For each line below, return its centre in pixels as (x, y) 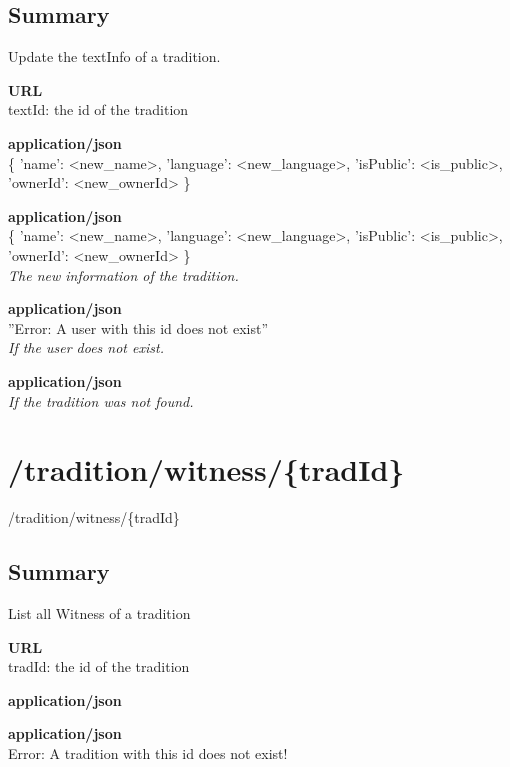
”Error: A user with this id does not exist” (138, 327)
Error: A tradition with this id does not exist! (148, 753)
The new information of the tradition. (123, 274)
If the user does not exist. (86, 347)
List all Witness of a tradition (99, 613)
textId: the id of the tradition (98, 109)
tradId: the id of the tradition (99, 666)
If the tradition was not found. (101, 400)
